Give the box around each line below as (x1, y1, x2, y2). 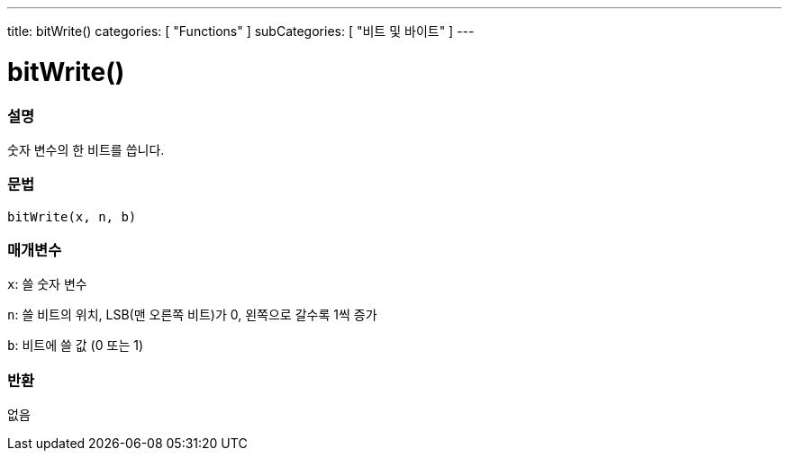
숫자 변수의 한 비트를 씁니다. (7, 141, 165, 157)
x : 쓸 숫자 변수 (7, 276, 87, 292)
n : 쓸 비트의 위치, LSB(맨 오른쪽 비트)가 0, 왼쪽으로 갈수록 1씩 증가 (7, 307, 377, 323)
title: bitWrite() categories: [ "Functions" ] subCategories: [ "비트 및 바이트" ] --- (7, 23, 475, 39)
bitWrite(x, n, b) (7, 209, 137, 224)
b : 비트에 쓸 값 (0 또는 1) (7, 337, 143, 354)
